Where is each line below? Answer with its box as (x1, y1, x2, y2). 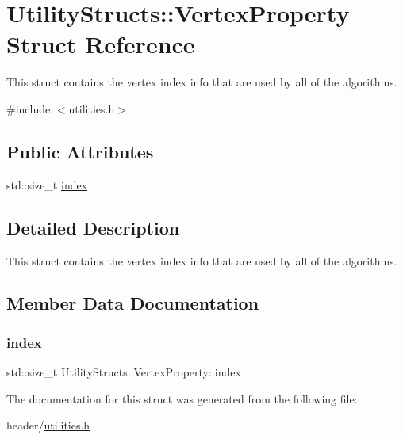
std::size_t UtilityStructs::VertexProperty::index (6, 364, 241, 380)
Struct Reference (6, 28, 195, 60)
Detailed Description (6, 215, 180, 239)
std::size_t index (6, 176, 88, 193)
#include (6, 100, 51, 116)
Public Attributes (6, 139, 154, 163)
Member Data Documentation (6, 291, 259, 315)
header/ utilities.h (6, 417, 90, 433)
